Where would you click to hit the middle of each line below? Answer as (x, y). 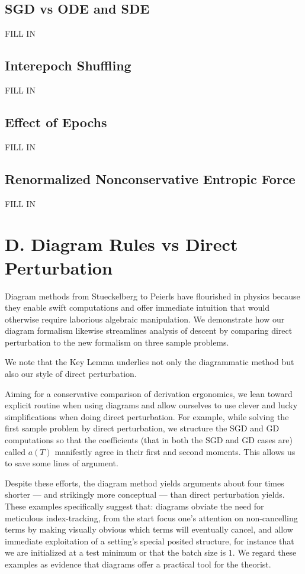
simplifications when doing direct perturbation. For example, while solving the (147, 416)
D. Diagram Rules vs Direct (121, 244)
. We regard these (264, 552)
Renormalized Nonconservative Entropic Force (150, 178)
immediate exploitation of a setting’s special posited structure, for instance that (150, 541)
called (15, 451)
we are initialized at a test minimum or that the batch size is (115, 552)
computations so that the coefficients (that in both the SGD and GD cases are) (149, 440)
